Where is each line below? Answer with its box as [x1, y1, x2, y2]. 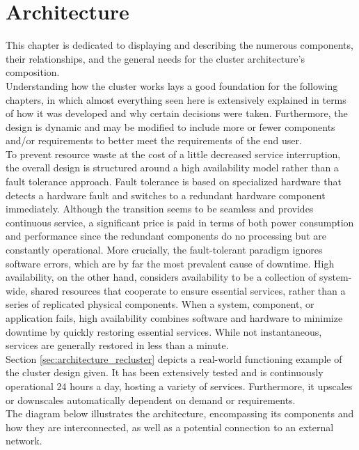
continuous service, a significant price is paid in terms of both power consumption [6, 215, 354, 229]
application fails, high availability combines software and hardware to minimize [6, 311, 343, 325]
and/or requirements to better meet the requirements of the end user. [6, 133, 302, 148]
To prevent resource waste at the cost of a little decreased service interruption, [6, 146, 341, 161]
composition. [6, 65, 60, 79]
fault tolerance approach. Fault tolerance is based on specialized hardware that [6, 174, 342, 189]
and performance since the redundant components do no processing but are [6, 228, 326, 243]
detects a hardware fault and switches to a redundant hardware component [6, 187, 326, 202]
